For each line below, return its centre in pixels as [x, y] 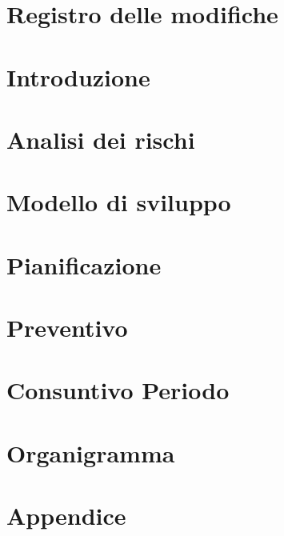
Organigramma [91, 452]
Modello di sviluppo [119, 202]
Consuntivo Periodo [118, 390]
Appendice [66, 516]
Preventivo [67, 328]
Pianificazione [84, 264]
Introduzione [78, 76]
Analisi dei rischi [101, 139]
